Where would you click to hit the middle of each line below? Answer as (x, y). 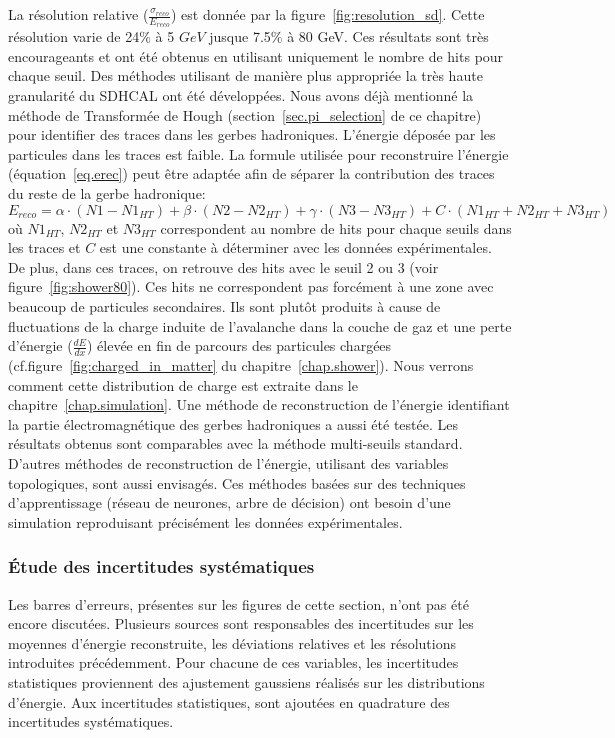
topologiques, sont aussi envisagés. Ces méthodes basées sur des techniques (237, 482)
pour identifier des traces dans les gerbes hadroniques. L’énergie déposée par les (252, 134)
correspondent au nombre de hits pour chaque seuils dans (336, 227)
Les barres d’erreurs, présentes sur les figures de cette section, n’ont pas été (238, 603)
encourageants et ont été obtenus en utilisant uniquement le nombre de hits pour (256, 55)
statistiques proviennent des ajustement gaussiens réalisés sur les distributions (246, 681)
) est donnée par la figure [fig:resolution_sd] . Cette (328, 14)
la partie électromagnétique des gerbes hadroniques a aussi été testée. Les (233, 423)
